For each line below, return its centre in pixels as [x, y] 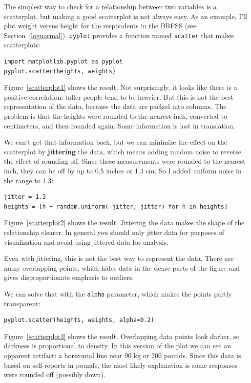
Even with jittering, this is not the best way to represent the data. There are [119, 258]
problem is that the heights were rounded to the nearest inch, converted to [115, 116]
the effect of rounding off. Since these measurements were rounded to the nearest [125, 161]
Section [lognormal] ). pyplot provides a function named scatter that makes [119, 35]
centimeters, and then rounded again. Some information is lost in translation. [120, 125]
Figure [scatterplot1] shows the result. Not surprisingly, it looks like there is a [121, 87]
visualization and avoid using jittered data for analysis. [86, 242]
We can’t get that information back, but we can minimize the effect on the [115, 142]
